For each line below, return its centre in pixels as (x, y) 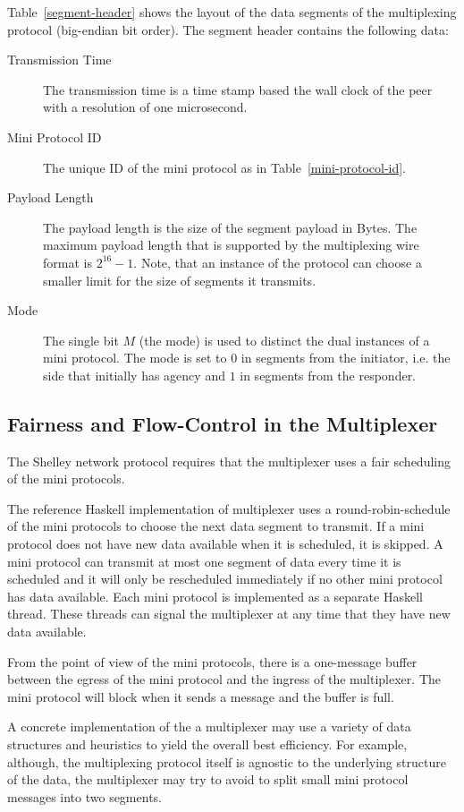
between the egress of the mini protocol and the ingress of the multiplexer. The (224, 679)
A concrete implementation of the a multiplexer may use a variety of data (209, 727)
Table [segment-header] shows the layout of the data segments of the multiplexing (232, 12)
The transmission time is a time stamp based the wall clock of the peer (238, 89)
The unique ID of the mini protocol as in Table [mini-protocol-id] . (225, 167)
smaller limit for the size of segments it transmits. (180, 280)
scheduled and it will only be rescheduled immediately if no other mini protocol (225, 579)
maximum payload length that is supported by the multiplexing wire (231, 245)
